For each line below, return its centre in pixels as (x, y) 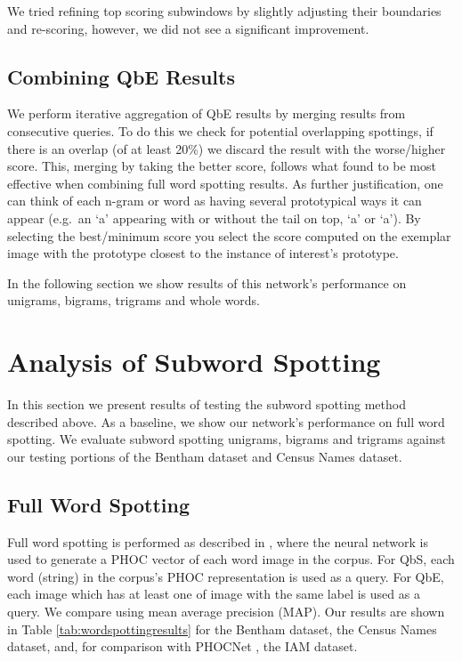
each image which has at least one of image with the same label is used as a (214, 594)
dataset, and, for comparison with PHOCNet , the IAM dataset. (182, 646)
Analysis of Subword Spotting (194, 362)
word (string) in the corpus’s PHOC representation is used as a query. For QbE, (226, 576)
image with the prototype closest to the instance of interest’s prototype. (203, 253)
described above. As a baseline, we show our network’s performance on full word (226, 421)
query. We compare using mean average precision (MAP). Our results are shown (226, 611)
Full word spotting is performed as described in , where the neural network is (218, 541)
